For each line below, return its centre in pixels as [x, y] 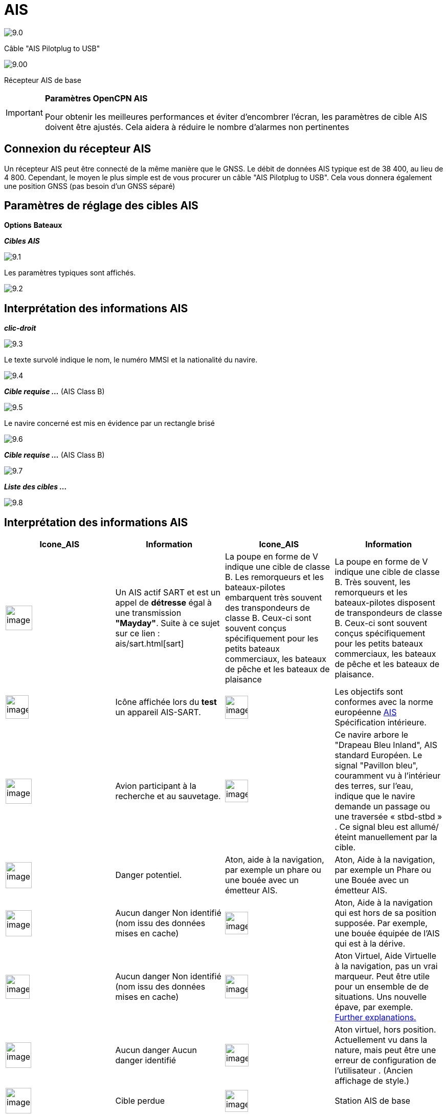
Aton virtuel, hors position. [385, 1030]
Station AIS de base [373, 1101]
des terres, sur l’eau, [374, 786]
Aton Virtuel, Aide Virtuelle [385, 956]
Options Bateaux [33, 225]
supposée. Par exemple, [381, 923]
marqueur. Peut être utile [382, 977]
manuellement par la [398, 837]
